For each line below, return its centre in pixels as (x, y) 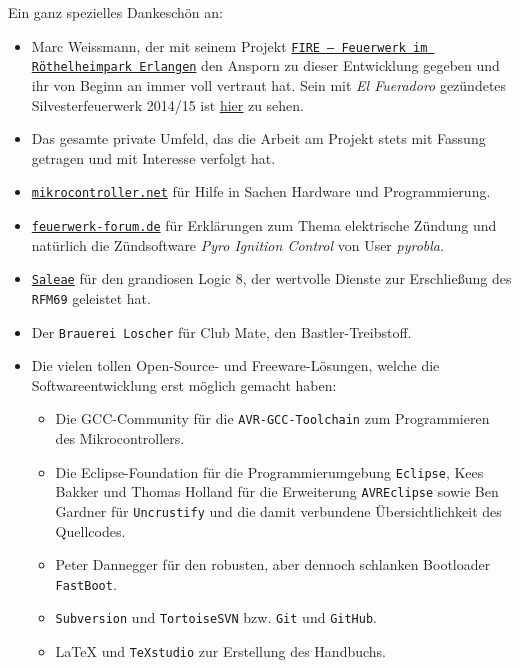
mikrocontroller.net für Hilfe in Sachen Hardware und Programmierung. (261, 191)
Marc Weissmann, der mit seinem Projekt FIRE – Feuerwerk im (229, 45)
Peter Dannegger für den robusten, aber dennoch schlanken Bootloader (273, 564)
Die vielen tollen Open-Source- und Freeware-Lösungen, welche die (235, 365)
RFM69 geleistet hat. (91, 297)
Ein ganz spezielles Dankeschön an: (115, 12)
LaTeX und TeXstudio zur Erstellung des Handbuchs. (220, 651)
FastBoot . (86, 583)
